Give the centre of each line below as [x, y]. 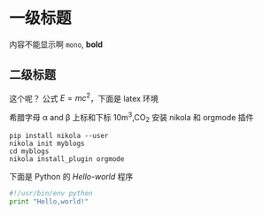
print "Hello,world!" [49, 201]
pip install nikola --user [59, 135]
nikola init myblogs [47, 143]
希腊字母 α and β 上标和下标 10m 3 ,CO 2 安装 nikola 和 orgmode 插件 [131, 118]
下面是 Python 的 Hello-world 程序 [71, 176]
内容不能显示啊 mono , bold [56, 44]
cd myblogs [29, 151]
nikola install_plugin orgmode [67, 159]
